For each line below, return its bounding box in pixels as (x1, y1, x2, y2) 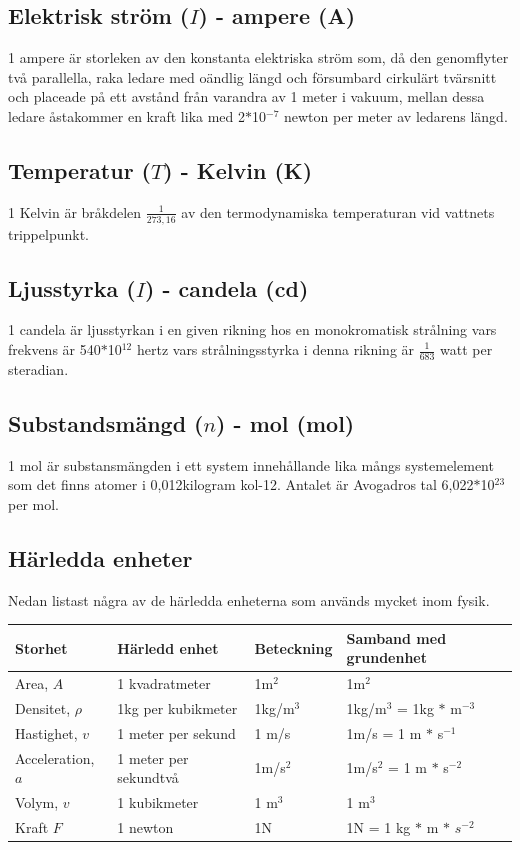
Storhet (15, 637, 68, 658)
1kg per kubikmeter (117, 697, 238, 718)
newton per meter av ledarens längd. (283, 105, 508, 126)
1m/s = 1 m (346, 722, 422, 743)
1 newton (117, 816, 174, 837)
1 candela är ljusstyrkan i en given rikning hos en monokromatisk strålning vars (8, 319, 497, 340)
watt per (440, 339, 493, 359)
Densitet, (15, 697, 71, 718)
